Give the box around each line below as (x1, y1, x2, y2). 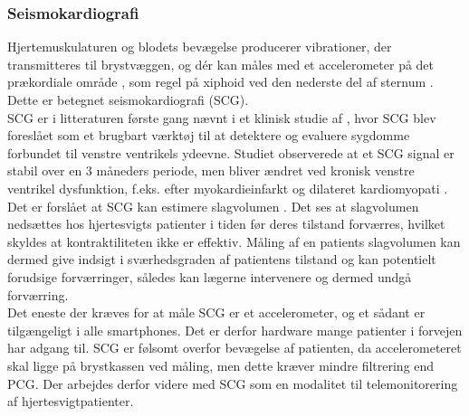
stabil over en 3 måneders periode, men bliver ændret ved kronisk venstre (7, 161, 415, 180)
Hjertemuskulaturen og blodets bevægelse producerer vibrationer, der (7, 37, 392, 56)
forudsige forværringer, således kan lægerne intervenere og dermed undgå (7, 267, 412, 286)
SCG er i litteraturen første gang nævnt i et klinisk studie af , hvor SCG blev (7, 108, 436, 127)
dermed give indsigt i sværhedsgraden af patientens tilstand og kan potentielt (7, 250, 436, 269)
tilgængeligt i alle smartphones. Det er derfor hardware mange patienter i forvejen (7, 320, 463, 339)
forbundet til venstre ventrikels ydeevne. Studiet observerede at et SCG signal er (7, 143, 455, 162)
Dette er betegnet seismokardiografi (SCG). (7, 90, 249, 109)
